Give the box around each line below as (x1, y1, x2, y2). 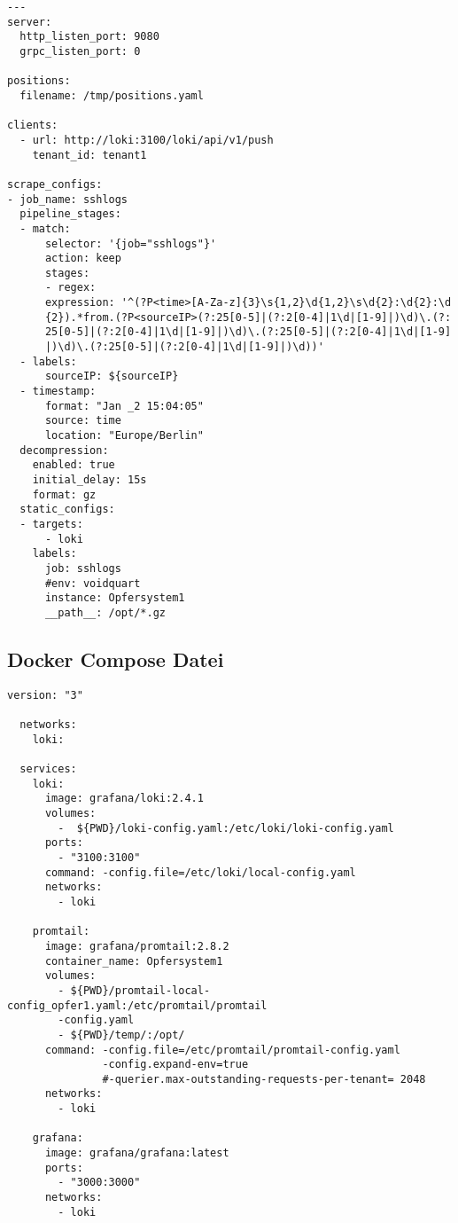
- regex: (44, 281, 97, 294)
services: (19, 763, 77, 776)
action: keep (44, 252, 121, 265)
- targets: (19, 517, 83, 530)
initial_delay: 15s (32, 474, 147, 486)
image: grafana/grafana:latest (44, 1147, 229, 1160)
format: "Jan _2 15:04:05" (44, 399, 204, 412)
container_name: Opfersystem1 (44, 954, 223, 968)
